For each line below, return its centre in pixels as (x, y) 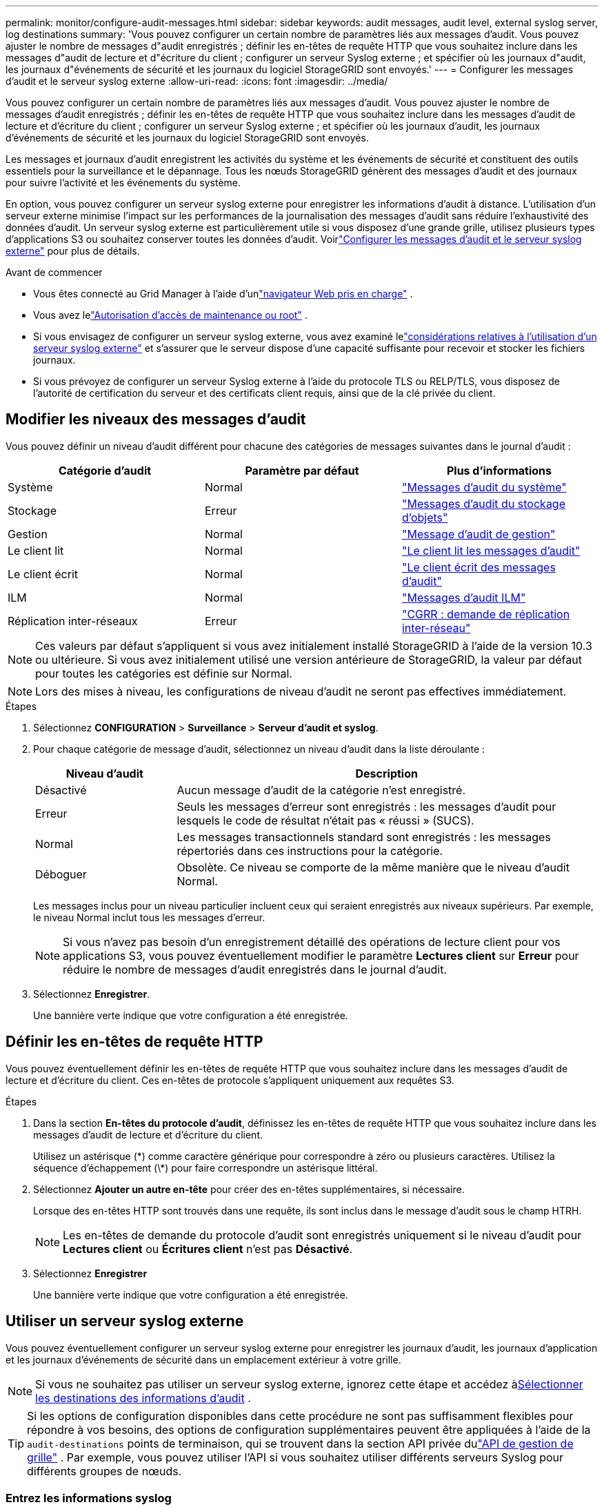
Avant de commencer (54, 272)
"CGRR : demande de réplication (486, 614)
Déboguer (61, 874)
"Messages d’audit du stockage (483, 503)
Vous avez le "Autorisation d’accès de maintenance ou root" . (170, 315)
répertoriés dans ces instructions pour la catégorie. (310, 850)
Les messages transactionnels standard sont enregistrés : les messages (364, 837)
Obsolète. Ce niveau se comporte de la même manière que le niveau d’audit (373, 867)
